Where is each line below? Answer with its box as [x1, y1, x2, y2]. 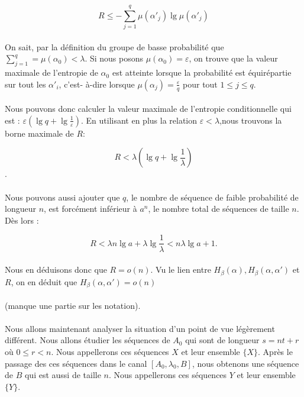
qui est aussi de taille [24, 369, 101, 381]
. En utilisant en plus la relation [81, 114, 198, 126]
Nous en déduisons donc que [5, 263, 107, 276]
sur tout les [5, 78, 46, 90]
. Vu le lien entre [150, 263, 211, 276]
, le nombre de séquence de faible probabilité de [126, 191, 299, 203]
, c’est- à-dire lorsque [59, 78, 135, 90]
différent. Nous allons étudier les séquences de [5, 334, 170, 346]
